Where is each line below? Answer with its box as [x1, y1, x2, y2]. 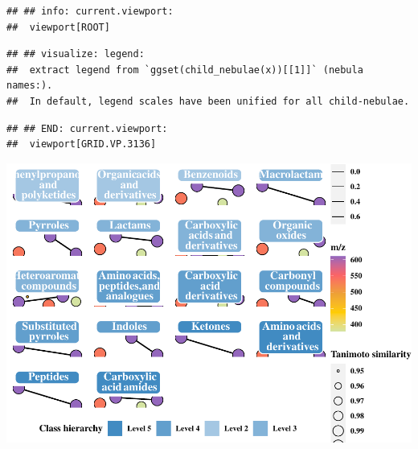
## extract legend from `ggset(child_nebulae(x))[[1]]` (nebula [6, 64, 363, 76]
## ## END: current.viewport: [6, 122, 168, 134]
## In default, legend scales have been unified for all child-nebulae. [6, 95, 410, 107]
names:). [6, 80, 53, 92]
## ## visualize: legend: [6, 48, 145, 60]
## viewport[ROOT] [6, 21, 110, 33]
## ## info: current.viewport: [6, 6, 174, 17]
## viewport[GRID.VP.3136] [6, 138, 157, 150]
